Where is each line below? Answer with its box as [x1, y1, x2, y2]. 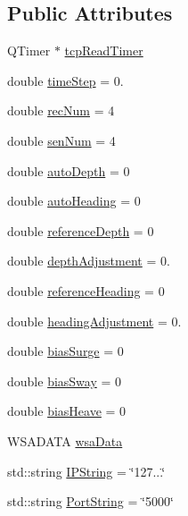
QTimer [7, 41, 51, 60]
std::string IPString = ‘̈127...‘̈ [7, 461, 166, 480]
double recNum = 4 [7, 101, 115, 120]
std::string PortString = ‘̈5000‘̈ [7, 492, 174, 511]
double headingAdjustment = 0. [7, 311, 182, 330]
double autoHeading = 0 [7, 191, 141, 210]
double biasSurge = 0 [7, 342, 124, 360]
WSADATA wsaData [7, 431, 123, 450]
